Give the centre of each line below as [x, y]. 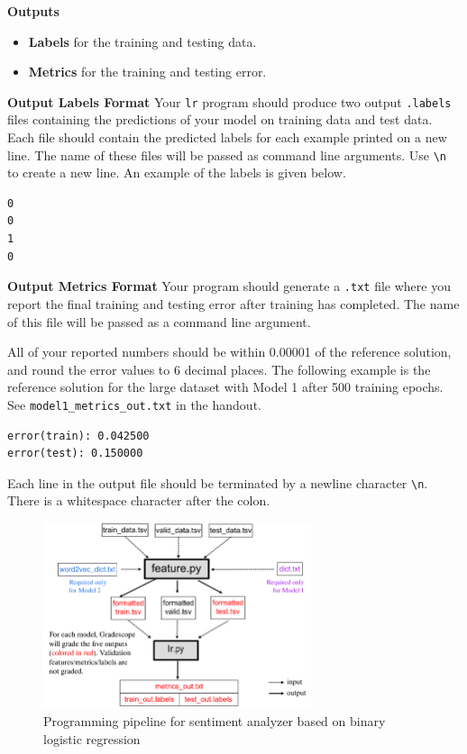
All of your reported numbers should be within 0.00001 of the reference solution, [229, 352]
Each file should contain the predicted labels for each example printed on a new [227, 137]
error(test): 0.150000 [75, 454]
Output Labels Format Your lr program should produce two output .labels [229, 101]
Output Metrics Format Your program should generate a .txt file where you [229, 286]
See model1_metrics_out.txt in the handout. [134, 404]
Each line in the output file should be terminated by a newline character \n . [218, 482]
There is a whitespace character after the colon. [139, 500]
